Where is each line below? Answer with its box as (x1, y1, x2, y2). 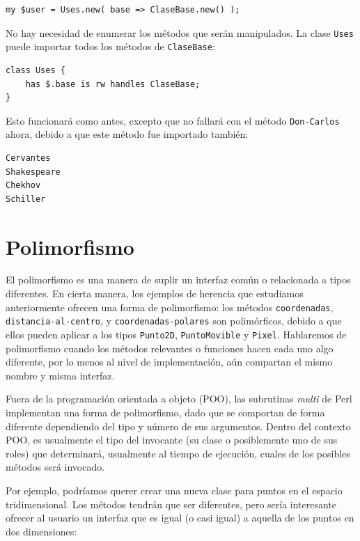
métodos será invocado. (6, 460, 105, 474)
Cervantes (6, 152, 51, 163)
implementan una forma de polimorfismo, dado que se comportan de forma (6, 405, 325, 419)
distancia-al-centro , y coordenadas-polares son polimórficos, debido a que (6, 313, 342, 328)
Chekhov (6, 180, 41, 191)
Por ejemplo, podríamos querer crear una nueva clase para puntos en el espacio (6, 483, 343, 497)
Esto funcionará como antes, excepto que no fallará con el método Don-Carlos (6, 113, 340, 127)
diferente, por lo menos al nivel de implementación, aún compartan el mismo (6, 354, 333, 369)
